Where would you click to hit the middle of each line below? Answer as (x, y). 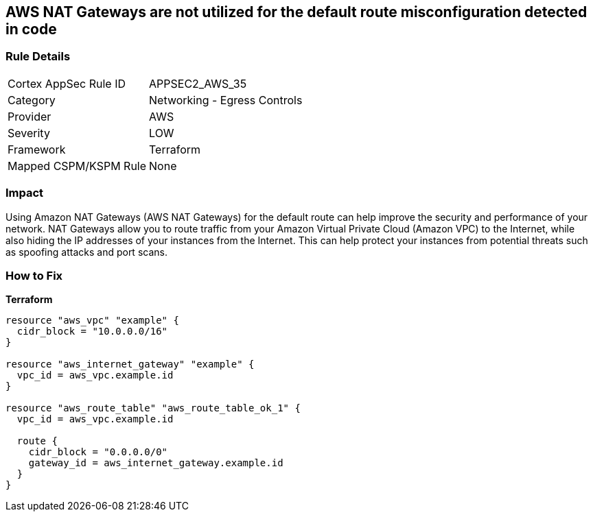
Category (32, 100)
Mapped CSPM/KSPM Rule (77, 166)
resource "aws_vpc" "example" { (92, 321)
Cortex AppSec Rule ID (67, 83)
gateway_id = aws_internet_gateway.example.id (156, 463)
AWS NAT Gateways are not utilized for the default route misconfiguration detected (296, 12)
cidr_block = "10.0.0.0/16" (92, 332)
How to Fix (34, 275)
